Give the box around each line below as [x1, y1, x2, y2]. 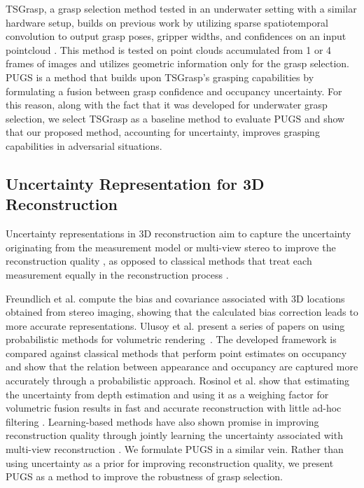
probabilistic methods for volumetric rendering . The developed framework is [6, 332, 337, 347]
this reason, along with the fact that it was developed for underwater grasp [6, 97, 328, 112]
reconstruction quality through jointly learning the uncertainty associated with [6, 428, 343, 442]
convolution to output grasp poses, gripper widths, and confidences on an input [6, 29, 346, 43]
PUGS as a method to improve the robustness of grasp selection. [6, 469, 283, 484]
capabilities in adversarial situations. [6, 138, 162, 153]
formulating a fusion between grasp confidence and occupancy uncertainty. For [6, 83, 342, 98]
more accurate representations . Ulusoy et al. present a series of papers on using [6, 318, 345, 333]
